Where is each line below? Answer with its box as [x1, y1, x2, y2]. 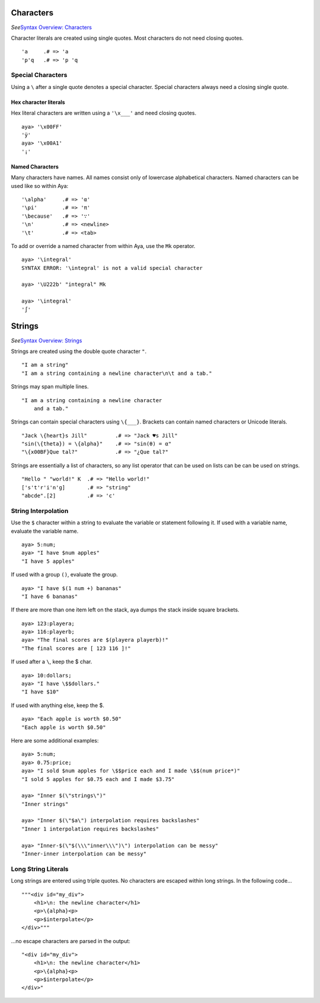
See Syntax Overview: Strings [11, 337, 82, 344]
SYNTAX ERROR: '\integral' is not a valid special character [21, 265, 203, 271]
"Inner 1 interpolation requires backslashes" [21, 825, 159, 832]
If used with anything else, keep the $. [11, 702, 105, 709]
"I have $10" [21, 689, 59, 695]
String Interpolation [11, 507, 69, 515]
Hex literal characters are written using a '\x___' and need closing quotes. [11, 110, 197, 117]
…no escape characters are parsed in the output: [11, 937, 130, 944]
